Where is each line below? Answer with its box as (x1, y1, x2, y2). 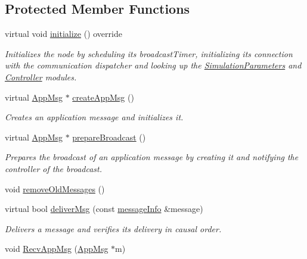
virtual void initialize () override (5, 27, 122, 40)
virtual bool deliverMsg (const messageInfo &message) (5, 202, 203, 215)
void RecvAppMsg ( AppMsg (5, 242, 108, 255)
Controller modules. (5, 70, 77, 83)
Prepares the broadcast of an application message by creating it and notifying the (5, 151, 299, 163)
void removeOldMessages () (5, 182, 105, 195)
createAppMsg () (72, 91, 134, 103)
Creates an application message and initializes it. (5, 111, 184, 123)
